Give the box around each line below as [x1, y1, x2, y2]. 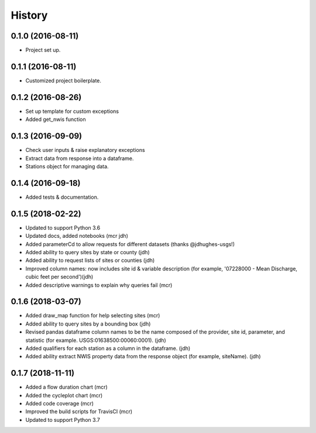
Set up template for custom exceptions [25, 108, 119, 115]
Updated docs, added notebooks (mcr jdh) [25, 233, 129, 240]
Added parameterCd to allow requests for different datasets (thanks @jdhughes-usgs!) [25, 240, 235, 248]
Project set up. [25, 47, 61, 54]
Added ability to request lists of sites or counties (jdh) [25, 257, 155, 264]
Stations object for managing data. [25, 162, 109, 169]
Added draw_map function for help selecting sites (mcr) [25, 312, 160, 319]
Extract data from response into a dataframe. [25, 155, 134, 162]
